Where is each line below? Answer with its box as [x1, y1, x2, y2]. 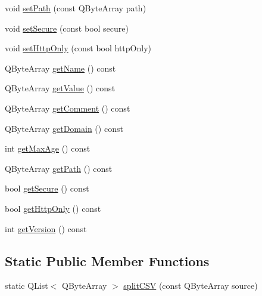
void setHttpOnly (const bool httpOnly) [5, 42, 151, 54]
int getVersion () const [5, 222, 87, 235]
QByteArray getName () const [5, 61, 116, 74]
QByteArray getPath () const [5, 162, 113, 174]
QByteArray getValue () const [5, 82, 116, 94]
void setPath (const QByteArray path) [5, 2, 146, 14]
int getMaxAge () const [5, 142, 91, 155]
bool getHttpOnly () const [5, 202, 101, 214]
